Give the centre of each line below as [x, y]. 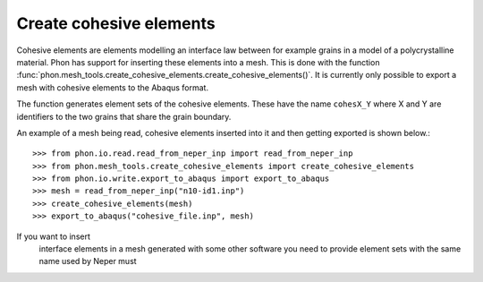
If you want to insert [54, 236]
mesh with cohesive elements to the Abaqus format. [113, 87]
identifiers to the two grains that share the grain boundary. [124, 116]
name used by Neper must [88, 261]
